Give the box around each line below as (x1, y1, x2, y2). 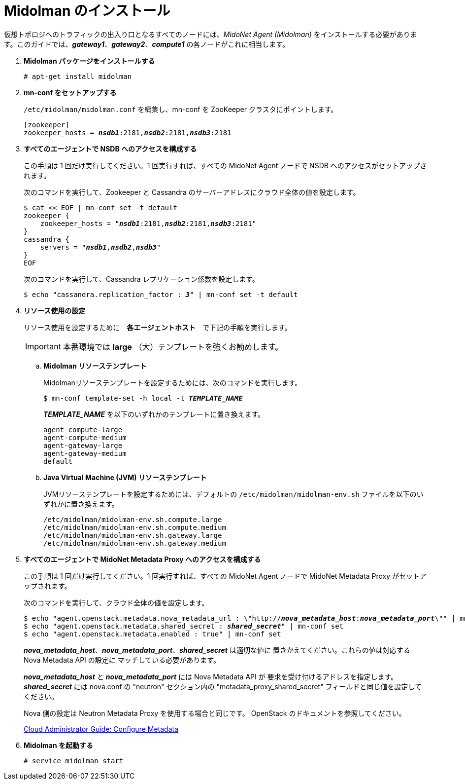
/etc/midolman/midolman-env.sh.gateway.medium (43, 539, 226, 547)
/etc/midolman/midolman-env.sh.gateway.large (43, 531, 222, 539)
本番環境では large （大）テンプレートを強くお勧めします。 (63, 341, 283, 352)
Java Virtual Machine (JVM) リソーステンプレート (43, 473, 207, 482)
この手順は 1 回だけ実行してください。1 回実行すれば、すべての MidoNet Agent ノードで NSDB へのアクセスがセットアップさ (24, 161, 427, 170)
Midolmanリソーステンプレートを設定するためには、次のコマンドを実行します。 (43, 378, 302, 387)
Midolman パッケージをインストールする (24, 56, 155, 65)
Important (25, 341, 61, 351)
